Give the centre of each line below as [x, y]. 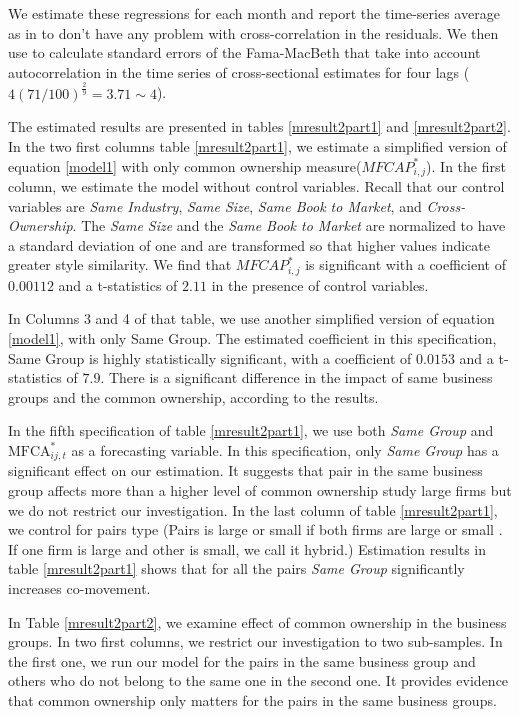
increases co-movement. [79, 587]
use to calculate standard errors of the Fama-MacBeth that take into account [244, 52]
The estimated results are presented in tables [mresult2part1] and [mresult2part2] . [259, 126]
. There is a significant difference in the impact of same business [296, 377]
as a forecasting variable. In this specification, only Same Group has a [285, 449]
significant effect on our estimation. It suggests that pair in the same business [245, 470]
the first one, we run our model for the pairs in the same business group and [242, 660]
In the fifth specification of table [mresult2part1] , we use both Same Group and [251, 430]
